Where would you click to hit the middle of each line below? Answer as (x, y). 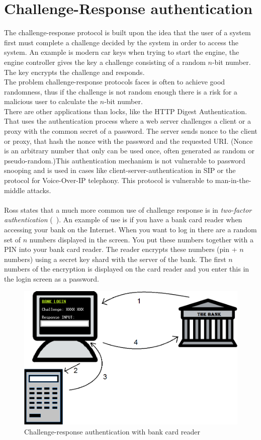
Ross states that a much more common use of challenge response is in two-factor (128, 209)
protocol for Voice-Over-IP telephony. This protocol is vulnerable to (109, 180)
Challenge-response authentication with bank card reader (112, 431)
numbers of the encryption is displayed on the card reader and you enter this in (127, 269)
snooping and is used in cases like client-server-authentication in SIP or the (120, 170)
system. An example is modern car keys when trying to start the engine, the (122, 52)
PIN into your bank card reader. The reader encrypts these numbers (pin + (121, 249)
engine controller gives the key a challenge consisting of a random (105, 62)
